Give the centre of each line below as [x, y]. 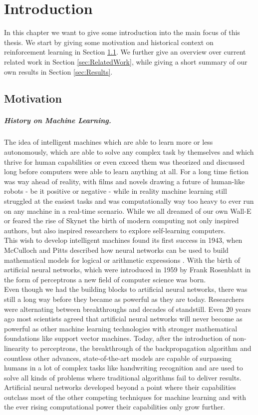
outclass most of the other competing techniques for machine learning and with [125, 397]
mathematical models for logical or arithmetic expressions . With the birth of [122, 260]
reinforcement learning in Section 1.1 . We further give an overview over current [125, 52]
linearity [17, 348]
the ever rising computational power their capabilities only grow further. [115, 407]
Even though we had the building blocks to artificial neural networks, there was [126, 289]
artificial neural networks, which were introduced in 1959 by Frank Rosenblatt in [128, 270]
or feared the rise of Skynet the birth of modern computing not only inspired [122, 221]
